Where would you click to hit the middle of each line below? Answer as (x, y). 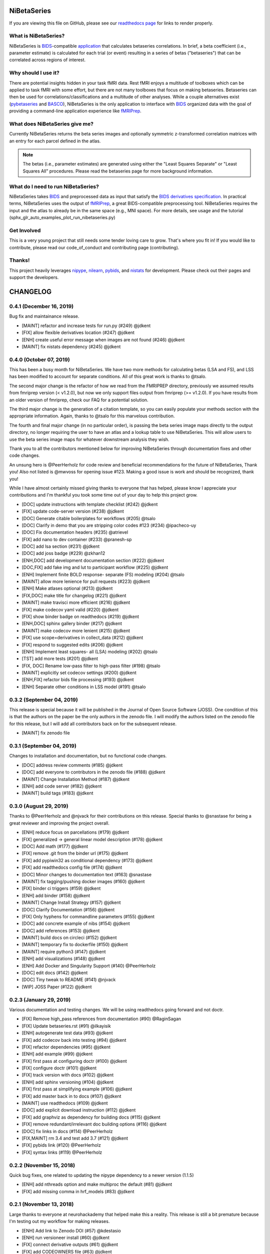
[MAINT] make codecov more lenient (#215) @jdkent (76, 631)
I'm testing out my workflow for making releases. (59, 1221)
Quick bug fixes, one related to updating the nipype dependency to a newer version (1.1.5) (101, 1175)
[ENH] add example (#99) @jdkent (57, 1054)
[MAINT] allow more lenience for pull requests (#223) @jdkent (86, 581)
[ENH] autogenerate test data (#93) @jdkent (67, 1033)
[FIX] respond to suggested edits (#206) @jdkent (72, 645)
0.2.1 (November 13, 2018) (41, 1204)
